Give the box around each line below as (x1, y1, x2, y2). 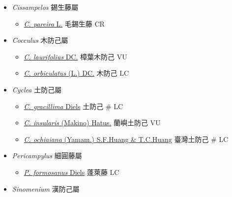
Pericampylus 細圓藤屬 (12, 150, 82, 161)
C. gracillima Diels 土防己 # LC (24, 101, 123, 111)
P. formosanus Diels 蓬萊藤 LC (24, 167, 119, 177)
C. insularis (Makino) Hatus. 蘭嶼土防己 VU (24, 117, 161, 128)
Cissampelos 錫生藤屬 (12, 2, 79, 12)
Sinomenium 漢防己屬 (12, 183, 80, 194)
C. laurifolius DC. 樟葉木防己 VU (24, 51, 127, 61)
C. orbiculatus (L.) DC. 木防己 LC (24, 68, 129, 78)
